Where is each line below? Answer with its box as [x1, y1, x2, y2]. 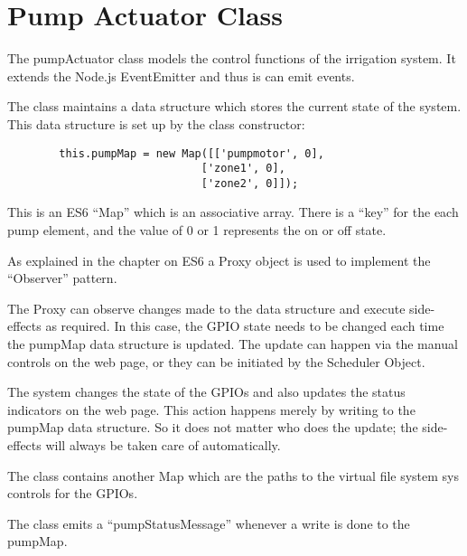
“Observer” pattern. [7, 269, 117, 287]
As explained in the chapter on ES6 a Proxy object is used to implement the [7, 250, 431, 269]
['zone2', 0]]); [201, 176, 299, 190]
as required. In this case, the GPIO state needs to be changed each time [45, 316, 444, 335]
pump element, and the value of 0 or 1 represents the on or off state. [7, 221, 387, 240]
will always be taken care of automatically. [45, 436, 281, 454]
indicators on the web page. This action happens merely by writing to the [7, 400, 416, 419]
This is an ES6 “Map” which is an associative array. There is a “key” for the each [7, 203, 459, 221]
